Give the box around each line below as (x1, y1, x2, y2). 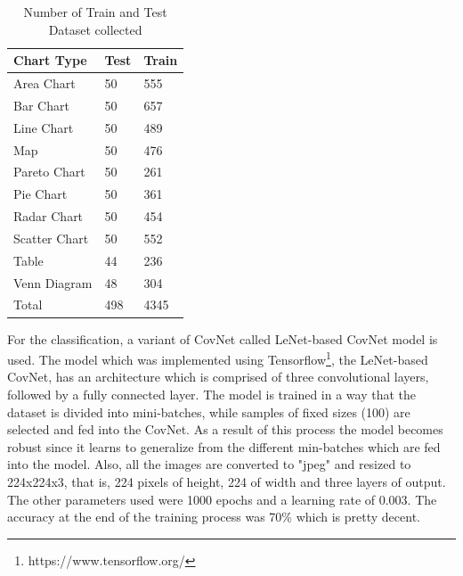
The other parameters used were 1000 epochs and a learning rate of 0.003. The (7, 490, 437, 508)
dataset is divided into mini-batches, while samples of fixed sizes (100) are (7, 402, 410, 421)
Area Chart (13, 74, 76, 93)
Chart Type (13, 51, 87, 70)
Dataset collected (48, 20, 142, 38)
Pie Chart (13, 185, 68, 203)
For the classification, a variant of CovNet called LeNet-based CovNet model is (7, 329, 438, 348)
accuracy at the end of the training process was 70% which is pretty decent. (7, 507, 420, 526)
